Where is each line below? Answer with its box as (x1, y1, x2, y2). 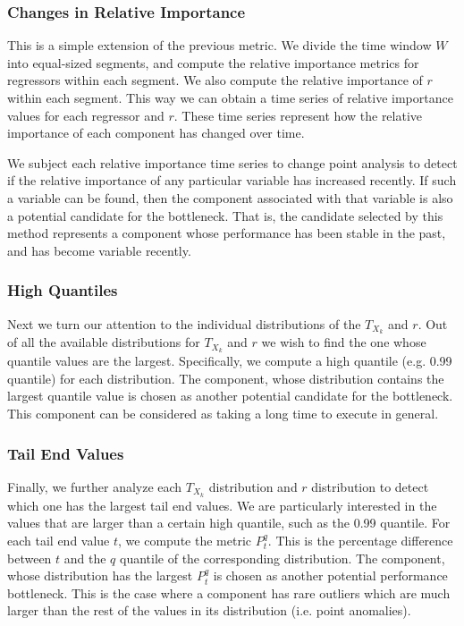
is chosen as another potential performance (213, 566, 448, 585)
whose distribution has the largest (7, 566, 193, 585)
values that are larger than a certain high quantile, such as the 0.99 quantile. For (7, 513, 451, 532)
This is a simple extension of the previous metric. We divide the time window (7, 36, 432, 55)
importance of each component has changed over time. (7, 123, 305, 142)
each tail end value (7, 530, 110, 549)
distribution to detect (311, 477, 429, 495)
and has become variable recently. (7, 241, 191, 259)
